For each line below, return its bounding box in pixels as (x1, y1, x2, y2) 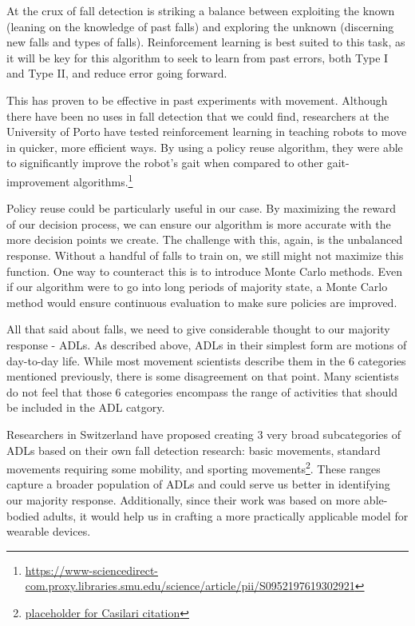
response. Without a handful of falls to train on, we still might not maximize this (6, 246, 404, 263)
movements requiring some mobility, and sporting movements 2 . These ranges (6, 458, 381, 476)
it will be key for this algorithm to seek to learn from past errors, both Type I (6, 49, 389, 66)
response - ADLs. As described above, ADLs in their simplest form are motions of (6, 336, 407, 353)
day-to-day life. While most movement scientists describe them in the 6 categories (6, 352, 406, 369)
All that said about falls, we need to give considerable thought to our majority (6, 321, 390, 337)
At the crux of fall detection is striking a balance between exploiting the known (6, 2, 395, 18)
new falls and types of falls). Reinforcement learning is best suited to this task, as (6, 34, 405, 50)
